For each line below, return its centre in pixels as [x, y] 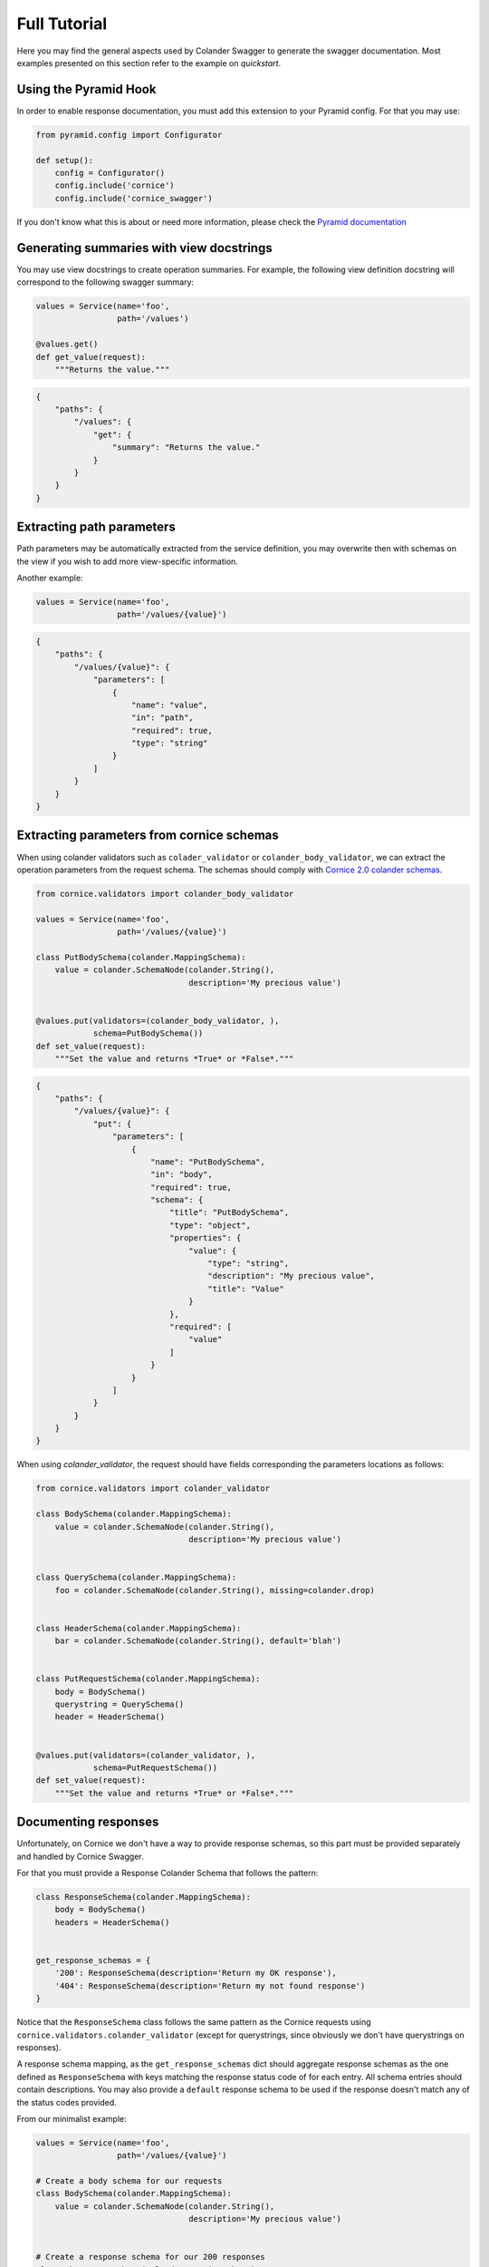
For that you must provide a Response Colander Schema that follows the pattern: [168, 1873]
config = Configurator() [110, 173]
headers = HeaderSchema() [112, 1922]
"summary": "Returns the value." [186, 448]
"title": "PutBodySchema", [229, 1212]
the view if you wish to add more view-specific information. [128, 561]
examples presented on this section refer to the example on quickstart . [149, 63]
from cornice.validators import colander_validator [153, 1489]
